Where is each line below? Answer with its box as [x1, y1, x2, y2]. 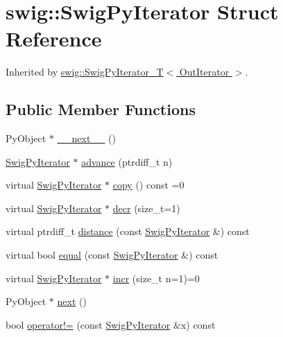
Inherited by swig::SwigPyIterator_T [6, 64, 164, 79]
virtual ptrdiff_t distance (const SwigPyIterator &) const [6, 224, 250, 239]
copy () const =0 [112, 178, 185, 192]
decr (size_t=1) [112, 200, 180, 215]
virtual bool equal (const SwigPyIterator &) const [6, 248, 218, 262]
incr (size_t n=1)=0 [112, 270, 200, 285]
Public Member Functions [6, 98, 196, 120]
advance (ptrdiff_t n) [81, 154, 173, 168]
